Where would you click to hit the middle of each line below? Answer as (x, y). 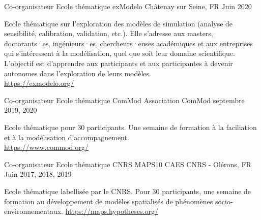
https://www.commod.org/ (46, 147)
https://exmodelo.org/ (39, 83)
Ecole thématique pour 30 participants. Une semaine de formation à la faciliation (130, 127)
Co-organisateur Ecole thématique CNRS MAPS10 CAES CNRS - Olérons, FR (128, 164)
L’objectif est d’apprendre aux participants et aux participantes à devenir (119, 63)
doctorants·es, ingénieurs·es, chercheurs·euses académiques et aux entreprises (129, 43)
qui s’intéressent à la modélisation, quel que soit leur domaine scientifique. (120, 53)
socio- (224, 201)
